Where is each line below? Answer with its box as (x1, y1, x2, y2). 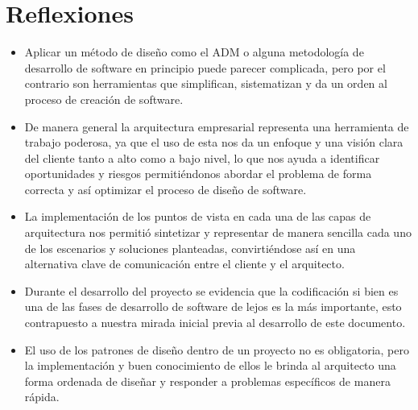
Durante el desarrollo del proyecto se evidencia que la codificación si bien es (24, 282, 399, 299)
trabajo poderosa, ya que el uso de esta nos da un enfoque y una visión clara (24, 134, 404, 151)
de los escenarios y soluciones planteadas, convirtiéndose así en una (24, 239, 356, 256)
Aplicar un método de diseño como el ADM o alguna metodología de (24, 43, 364, 60)
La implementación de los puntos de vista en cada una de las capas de (24, 208, 371, 225)
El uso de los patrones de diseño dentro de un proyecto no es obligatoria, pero (24, 341, 409, 358)
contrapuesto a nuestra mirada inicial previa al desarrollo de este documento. (24, 314, 406, 331)
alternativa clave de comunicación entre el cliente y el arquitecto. (24, 255, 345, 272)
